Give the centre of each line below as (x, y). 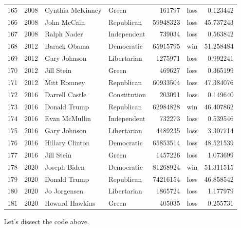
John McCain (65, 22)
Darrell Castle (66, 94)
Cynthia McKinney (73, 9)
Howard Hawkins (70, 203)
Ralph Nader (64, 34)
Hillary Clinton (67, 143)
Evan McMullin (68, 118)
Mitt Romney (65, 82)
